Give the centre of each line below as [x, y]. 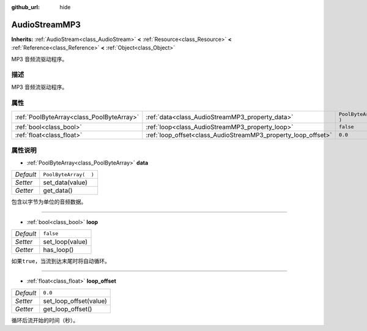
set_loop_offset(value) [75, 301]
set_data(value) [65, 182]
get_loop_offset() [68, 309]
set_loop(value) [65, 242]
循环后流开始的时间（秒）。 [45, 320]
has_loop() [58, 250]
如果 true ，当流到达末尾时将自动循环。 [61, 261]
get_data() [58, 191]
